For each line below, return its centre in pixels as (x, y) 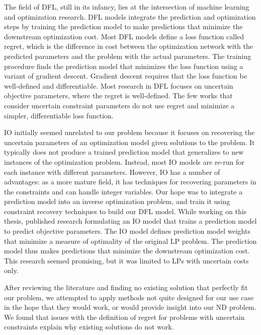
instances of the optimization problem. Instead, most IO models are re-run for (124, 161)
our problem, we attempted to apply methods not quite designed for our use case (129, 297)
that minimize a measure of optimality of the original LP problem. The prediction (130, 241)
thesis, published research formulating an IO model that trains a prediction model (130, 221)
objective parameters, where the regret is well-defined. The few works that (118, 95)
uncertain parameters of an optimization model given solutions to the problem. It (129, 142)
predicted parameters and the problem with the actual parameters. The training (128, 56)
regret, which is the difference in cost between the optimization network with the (128, 46)
